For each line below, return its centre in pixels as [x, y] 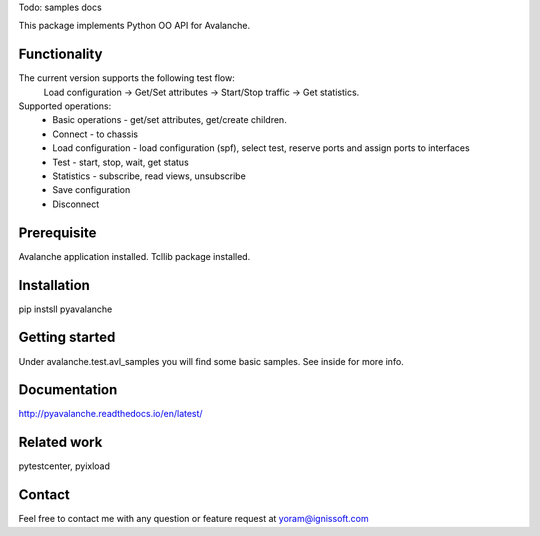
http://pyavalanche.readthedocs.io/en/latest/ [111, 414]
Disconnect [76, 204]
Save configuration [91, 190]
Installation [54, 285]
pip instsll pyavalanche [65, 309]
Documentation [68, 390]
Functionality [60, 54]
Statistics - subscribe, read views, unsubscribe [149, 176]
